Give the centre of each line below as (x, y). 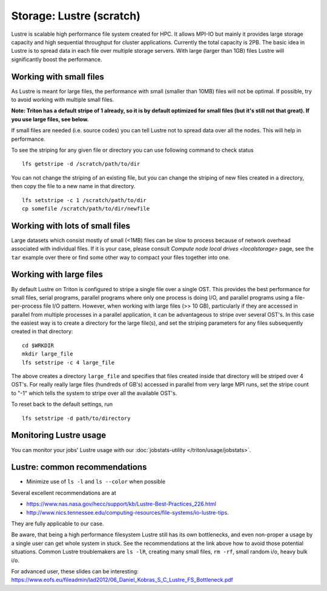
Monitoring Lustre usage (58, 435)
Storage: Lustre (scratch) (76, 16)
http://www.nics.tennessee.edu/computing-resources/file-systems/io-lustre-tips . (128, 512)
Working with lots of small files (71, 225)
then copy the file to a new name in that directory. (73, 186)
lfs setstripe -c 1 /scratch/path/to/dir (84, 200)
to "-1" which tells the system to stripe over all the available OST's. (94, 393)
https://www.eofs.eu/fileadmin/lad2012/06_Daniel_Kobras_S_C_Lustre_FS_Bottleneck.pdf (122, 580)
